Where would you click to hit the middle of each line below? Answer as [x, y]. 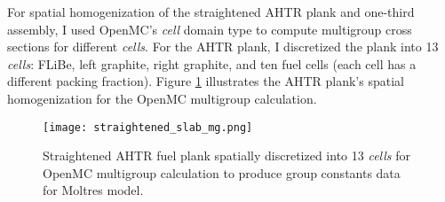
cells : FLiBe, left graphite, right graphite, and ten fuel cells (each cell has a [212, 63]
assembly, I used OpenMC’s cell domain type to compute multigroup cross [210, 29]
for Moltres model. [93, 190]
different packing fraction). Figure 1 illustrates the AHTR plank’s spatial [206, 81]
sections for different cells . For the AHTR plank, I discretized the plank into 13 [223, 47]
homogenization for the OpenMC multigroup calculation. [162, 98]
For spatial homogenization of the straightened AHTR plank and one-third [211, 12]
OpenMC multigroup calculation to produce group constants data [222, 172]
